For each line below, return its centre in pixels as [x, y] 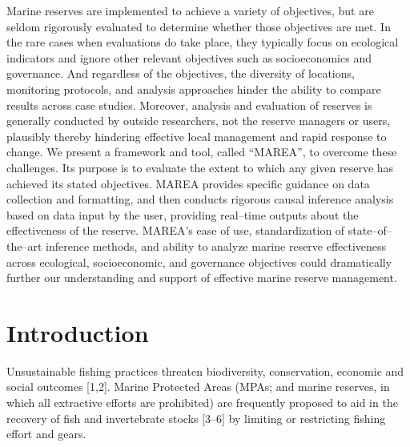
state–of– [370, 230]
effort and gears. [46, 434]
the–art [24, 246]
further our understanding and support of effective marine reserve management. [202, 278]
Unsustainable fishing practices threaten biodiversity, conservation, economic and [205, 370]
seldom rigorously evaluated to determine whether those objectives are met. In [199, 26]
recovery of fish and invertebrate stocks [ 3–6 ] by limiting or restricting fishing [196, 418]
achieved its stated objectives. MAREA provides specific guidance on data [188, 183]
